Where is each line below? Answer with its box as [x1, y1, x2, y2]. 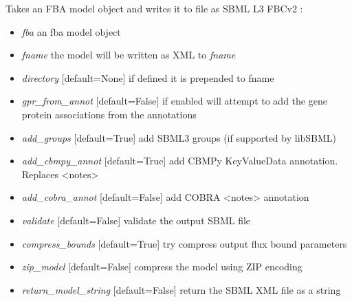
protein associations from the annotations [21, 107, 197, 121]
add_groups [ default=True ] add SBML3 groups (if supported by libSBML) [21, 130, 337, 144]
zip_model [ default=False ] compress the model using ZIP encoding [21, 259, 302, 274]
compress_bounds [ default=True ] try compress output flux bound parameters [21, 236, 347, 250]
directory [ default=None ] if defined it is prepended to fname [21, 70, 274, 85]
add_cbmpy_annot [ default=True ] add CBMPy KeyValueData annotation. [21, 153, 338, 168]
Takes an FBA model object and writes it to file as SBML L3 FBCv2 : [5, 1, 303, 15]
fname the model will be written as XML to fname [21, 47, 236, 62]
